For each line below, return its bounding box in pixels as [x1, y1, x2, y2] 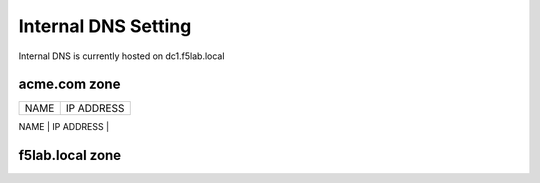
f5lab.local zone [18, 147, 122, 164]
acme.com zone [18, 76, 121, 93]
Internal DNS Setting [18, 15, 192, 37]
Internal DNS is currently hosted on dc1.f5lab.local [18, 50, 225, 62]
